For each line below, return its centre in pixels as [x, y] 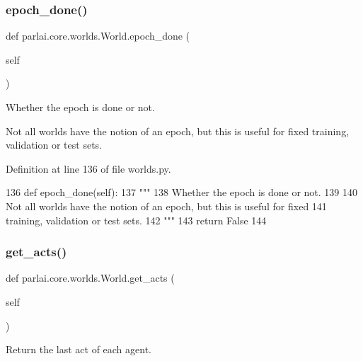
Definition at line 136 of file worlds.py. [88, 168]
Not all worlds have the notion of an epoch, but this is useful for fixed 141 [166, 206]
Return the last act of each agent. [79, 349]
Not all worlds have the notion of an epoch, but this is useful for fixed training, [178, 131]
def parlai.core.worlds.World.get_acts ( [90, 278]
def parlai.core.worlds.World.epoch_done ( [98, 36]
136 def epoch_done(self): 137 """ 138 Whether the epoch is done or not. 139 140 [182, 192]
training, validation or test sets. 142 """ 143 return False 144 [136, 220]
